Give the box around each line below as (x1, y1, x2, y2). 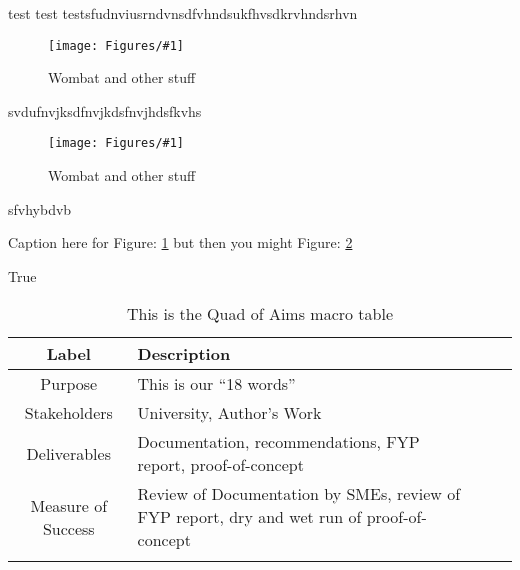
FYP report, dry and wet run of (137, 505, 362, 529)
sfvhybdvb (8, 198, 72, 219)
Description (137, 342, 231, 366)
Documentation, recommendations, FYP (137, 430, 420, 454)
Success (42, 516, 95, 540)
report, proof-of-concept (137, 453, 304, 477)
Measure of (30, 493, 108, 517)
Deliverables (26, 441, 111, 465)
